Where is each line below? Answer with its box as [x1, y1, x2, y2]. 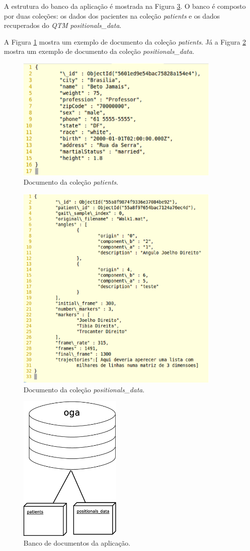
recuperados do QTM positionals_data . [4, 20, 122, 30]
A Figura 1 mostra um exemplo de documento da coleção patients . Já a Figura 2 [4, 36, 246, 47]
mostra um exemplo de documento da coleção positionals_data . [4, 46, 195, 56]
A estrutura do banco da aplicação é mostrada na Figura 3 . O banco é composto [4, 1, 246, 11]
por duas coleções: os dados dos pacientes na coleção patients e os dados [4, 10, 220, 21]
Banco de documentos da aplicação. [24, 537, 130, 548]
